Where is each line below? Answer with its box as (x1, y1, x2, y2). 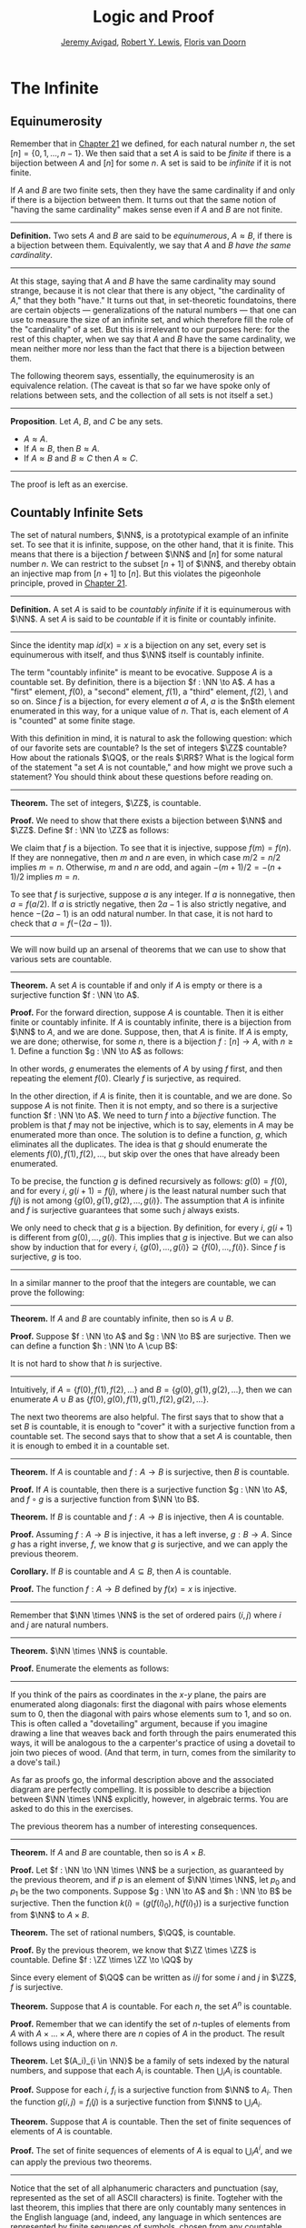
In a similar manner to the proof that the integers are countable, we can (10, 1277, 276, 1288)
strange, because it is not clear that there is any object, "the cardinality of (10, 284, 285, 296)
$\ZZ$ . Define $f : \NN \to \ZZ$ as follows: (10, 824, 170, 835)
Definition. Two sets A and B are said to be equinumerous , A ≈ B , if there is (10, 230, 293, 241)
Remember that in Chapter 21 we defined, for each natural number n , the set (10, 138, 296, 149)
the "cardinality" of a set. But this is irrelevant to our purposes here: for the (10, 323, 290, 334)
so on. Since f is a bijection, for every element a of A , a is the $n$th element (10, 695, 296, 706)
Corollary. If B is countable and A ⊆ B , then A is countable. (10, 1566, 232, 1577)
